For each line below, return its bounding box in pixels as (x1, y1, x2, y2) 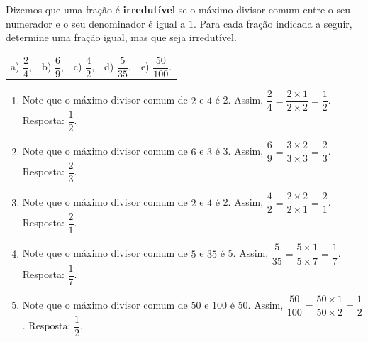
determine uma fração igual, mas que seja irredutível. (6, 30, 237, 45)
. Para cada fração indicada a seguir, (194, 16, 352, 31)
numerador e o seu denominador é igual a (6, 16, 186, 31)
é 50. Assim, (230, 297, 284, 312)
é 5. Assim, (220, 246, 269, 260)
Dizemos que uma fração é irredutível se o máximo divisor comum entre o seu (6, 2, 351, 16)
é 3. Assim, (215, 143, 264, 158)
